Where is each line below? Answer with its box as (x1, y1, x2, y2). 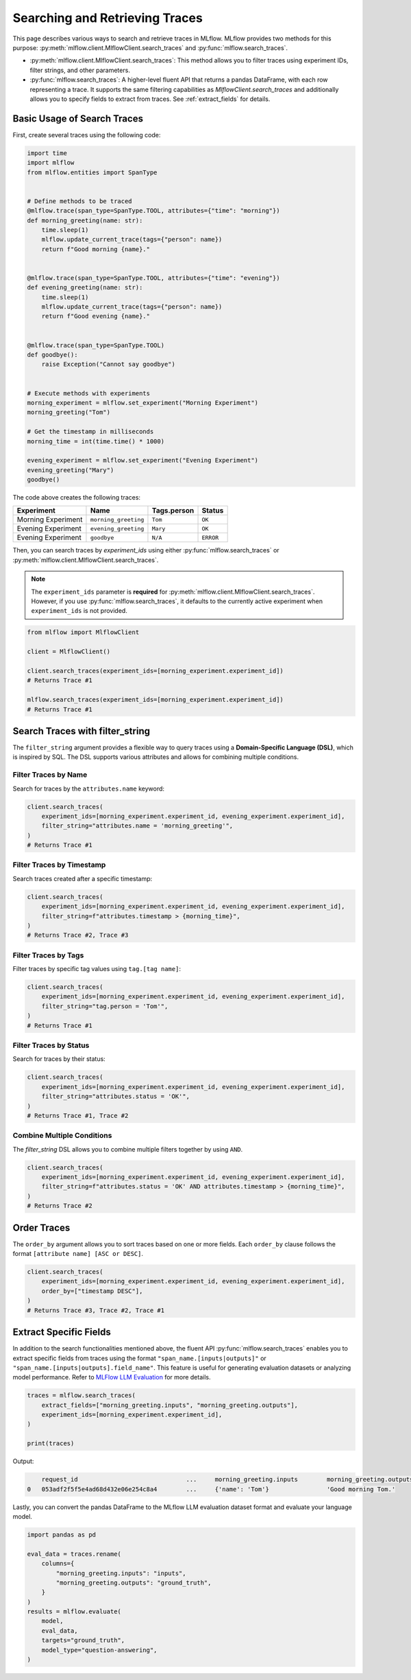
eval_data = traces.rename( (27, 1550, 121, 1558)
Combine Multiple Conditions (12, 1131, 112, 1141)
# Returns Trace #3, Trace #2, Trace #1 (27, 1306, 164, 1314)
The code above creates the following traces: (12, 493, 140, 502)
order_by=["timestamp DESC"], (41, 1287, 143, 1295)
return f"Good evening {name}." (41, 312, 151, 320)
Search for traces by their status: (12, 1055, 105, 1063)
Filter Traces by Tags (12, 950, 84, 960)
